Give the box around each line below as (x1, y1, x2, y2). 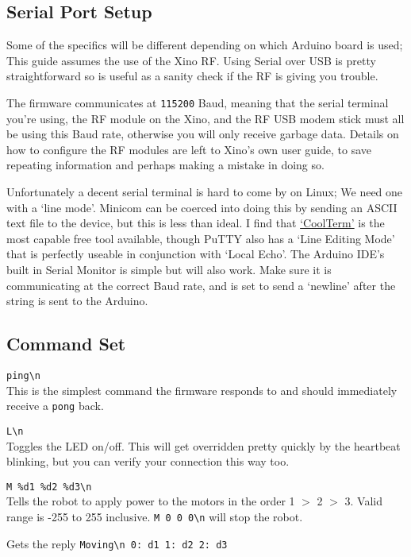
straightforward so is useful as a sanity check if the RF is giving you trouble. (6, 68, 378, 84)
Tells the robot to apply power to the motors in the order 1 (6, 493, 295, 509)
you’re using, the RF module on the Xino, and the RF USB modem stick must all (6, 110, 405, 126)
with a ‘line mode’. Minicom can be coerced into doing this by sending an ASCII (6, 199, 398, 215)
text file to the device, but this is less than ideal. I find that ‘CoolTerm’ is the (6, 215, 385, 231)
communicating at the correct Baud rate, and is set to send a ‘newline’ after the (6, 277, 396, 293)
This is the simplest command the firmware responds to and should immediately (6, 381, 398, 398)
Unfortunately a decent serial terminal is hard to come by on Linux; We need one (6, 184, 403, 200)
